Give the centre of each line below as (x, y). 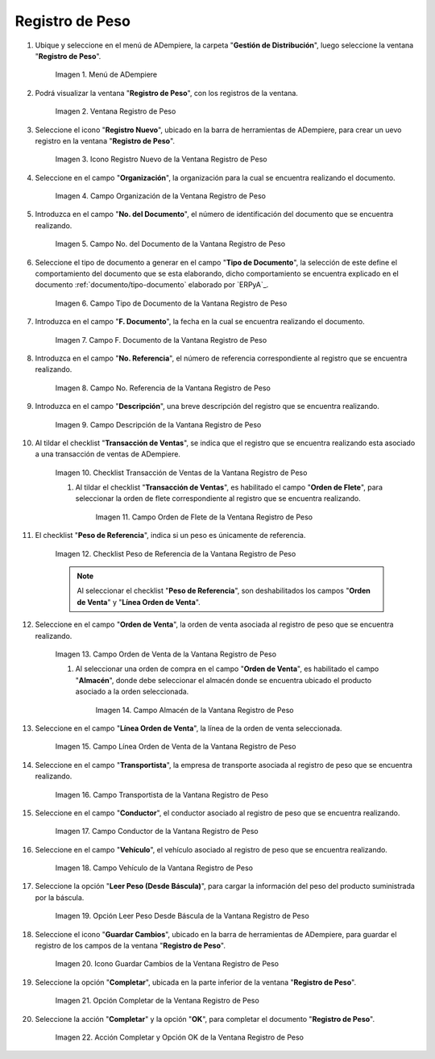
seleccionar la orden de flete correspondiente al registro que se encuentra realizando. (218, 498)
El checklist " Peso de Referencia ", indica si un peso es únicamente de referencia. (170, 536)
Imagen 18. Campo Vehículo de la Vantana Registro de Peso (154, 868)
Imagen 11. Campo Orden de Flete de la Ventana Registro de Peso (204, 517)
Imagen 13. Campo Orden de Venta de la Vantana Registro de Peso (166, 654)
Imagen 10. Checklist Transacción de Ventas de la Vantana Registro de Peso (181, 473)
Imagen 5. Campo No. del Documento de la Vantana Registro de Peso (170, 244)
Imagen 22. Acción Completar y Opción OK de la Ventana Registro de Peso (179, 1037)
